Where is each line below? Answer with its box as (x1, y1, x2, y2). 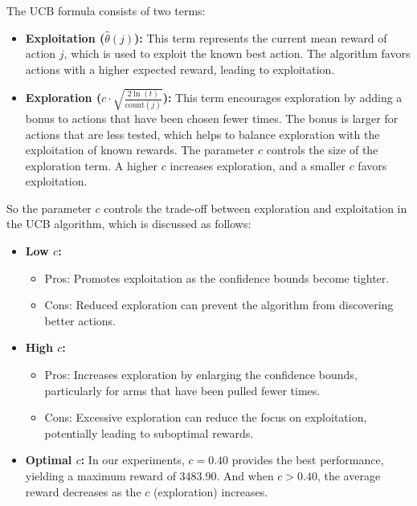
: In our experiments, (80, 451, 185, 468)
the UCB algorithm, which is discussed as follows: (6, 215, 251, 232)
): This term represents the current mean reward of (134, 29, 387, 46)
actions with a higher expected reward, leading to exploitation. (25, 60, 335, 77)
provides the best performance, (231, 451, 384, 468)
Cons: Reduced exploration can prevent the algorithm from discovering (44, 296, 394, 313)
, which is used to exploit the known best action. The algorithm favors (63, 45, 411, 62)
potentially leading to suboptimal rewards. (44, 424, 254, 441)
